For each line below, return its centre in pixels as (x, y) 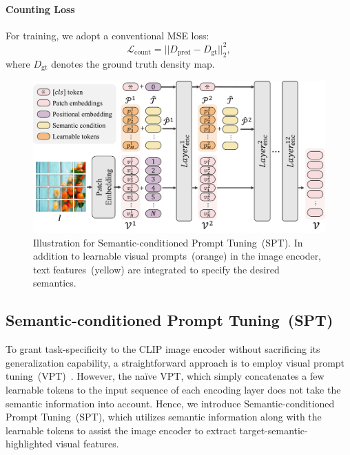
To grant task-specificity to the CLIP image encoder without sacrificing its (163, 349)
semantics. (55, 283)
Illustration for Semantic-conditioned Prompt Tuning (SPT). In (168, 242)
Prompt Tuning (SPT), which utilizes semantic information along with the (164, 417)
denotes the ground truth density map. (133, 63)
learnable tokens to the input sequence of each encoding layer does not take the (173, 389)
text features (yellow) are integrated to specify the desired (156, 269)
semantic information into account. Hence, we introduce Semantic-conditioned (170, 403)
